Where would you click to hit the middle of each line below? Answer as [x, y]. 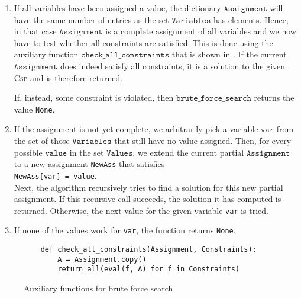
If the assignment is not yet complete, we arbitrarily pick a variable [136, 129]
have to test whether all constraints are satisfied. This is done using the [143, 42]
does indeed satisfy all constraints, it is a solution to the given [173, 65]
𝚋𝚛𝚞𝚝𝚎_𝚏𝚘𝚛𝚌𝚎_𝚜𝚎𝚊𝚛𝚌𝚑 [213, 99]
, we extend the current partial [188, 152]
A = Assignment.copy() [102, 259]
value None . [34, 109]
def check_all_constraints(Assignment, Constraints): [148, 249]
